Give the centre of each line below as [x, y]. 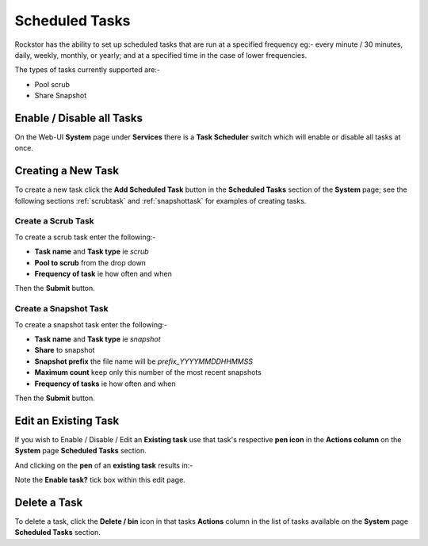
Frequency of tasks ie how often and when [105, 384]
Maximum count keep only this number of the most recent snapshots [148, 372]
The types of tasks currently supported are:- [88, 70]
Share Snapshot [61, 96]
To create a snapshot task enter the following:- [91, 324]
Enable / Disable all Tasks [78, 118]
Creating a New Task [67, 171]
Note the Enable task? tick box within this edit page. [100, 479]
